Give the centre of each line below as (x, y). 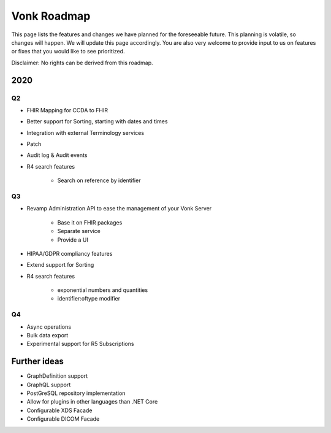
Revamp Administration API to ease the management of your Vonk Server (119, 209)
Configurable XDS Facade (59, 410)
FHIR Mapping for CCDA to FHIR (67, 110)
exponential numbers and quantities (103, 290)
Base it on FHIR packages (90, 222)
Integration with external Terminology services (85, 132)
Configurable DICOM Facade (63, 419)
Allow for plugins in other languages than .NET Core (92, 402)
